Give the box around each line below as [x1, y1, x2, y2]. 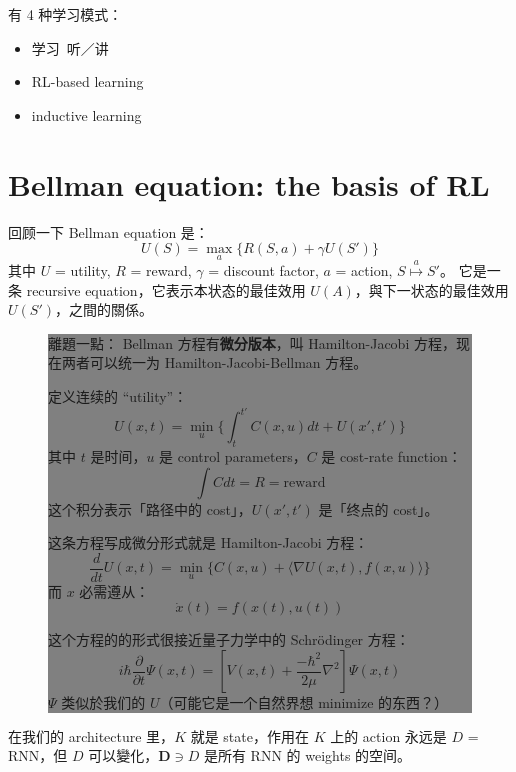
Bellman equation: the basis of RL [8, 163, 490, 204]
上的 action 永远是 [330, 725, 447, 746]
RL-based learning [31, 71, 144, 92]
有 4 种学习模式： [8, 4, 123, 24]
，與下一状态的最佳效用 [354, 279, 509, 300]
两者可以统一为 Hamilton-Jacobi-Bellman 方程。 [61, 352, 368, 373]
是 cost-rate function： [321, 445, 462, 466]
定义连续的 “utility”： [48, 386, 188, 407]
